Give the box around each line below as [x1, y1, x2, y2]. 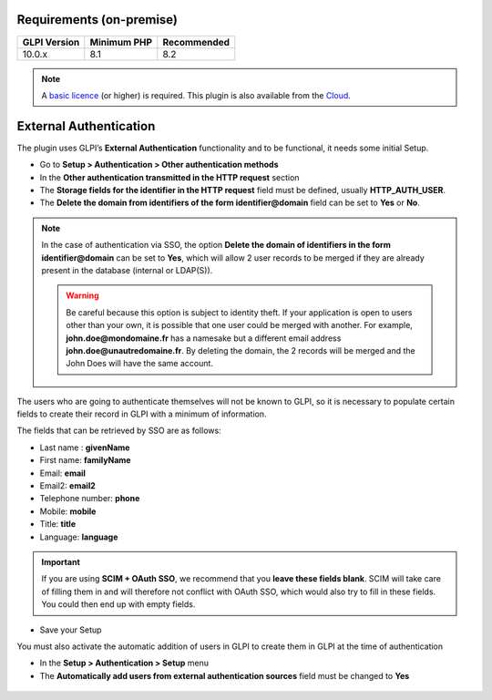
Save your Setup [39, 624, 102, 635]
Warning [66, 290, 99, 301]
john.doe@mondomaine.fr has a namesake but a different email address [66, 333, 342, 344]
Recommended [162, 36, 231, 48]
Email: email [39, 468, 87, 479]
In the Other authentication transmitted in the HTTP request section [39, 171, 300, 182]
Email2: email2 [39, 480, 96, 491]
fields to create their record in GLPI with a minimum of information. [16, 408, 268, 419]
